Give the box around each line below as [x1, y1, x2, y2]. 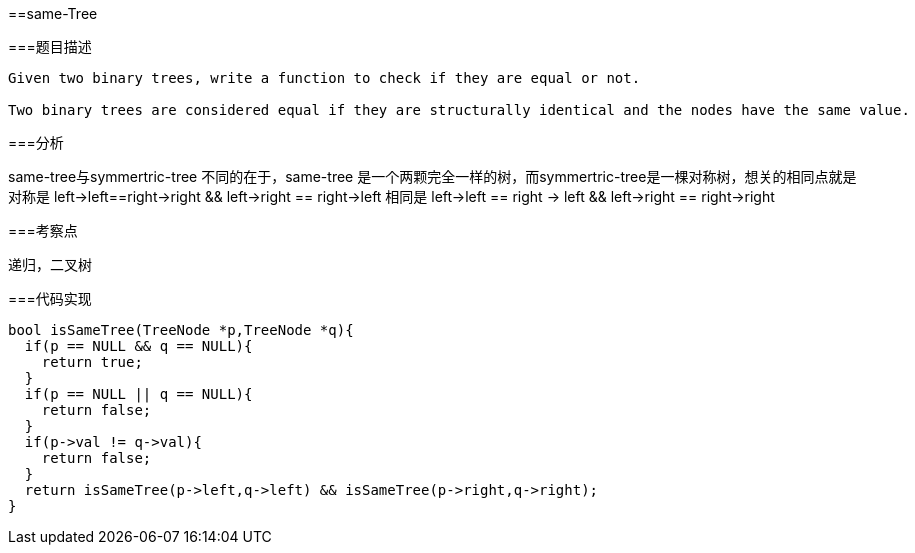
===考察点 [8, 222, 78, 239]
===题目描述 [8, 38, 92, 55]
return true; [41, 354, 143, 370]
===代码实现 [8, 290, 92, 307]
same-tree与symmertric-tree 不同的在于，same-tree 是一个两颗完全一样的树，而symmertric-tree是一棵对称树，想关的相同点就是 [8, 168, 857, 185]
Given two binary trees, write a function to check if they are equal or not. [8, 70, 641, 86]
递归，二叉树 [8, 256, 92, 273]
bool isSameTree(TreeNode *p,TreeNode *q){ [8, 322, 354, 338]
